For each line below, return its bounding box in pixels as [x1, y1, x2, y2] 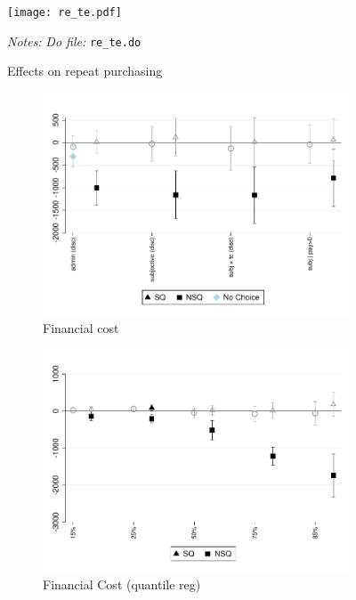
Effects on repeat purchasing [7, 61, 163, 80]
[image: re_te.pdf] [7, 6, 122, 19]
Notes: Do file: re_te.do [7, 31, 142, 50]
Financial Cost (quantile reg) [43, 575, 201, 594]
